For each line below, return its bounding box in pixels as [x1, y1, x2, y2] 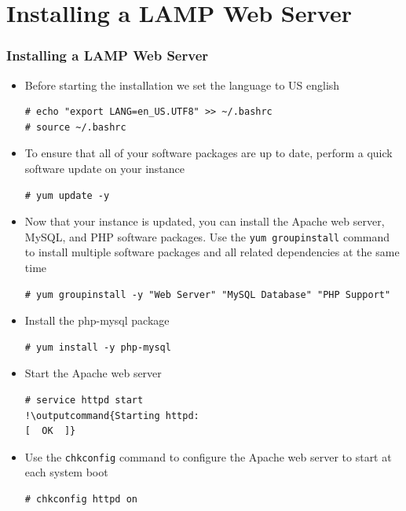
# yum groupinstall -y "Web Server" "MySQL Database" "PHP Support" [24, 289, 391, 300]
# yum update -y [24, 189, 110, 201]
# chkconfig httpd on [24, 494, 137, 505]
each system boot [24, 464, 108, 480]
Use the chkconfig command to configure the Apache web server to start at [24, 448, 392, 465]
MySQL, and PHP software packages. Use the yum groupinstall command [24, 228, 390, 244]
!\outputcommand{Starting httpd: [24, 410, 199, 421]
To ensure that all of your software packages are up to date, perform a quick [24, 145, 393, 161]
